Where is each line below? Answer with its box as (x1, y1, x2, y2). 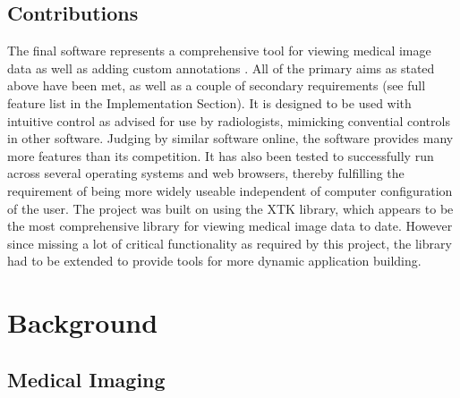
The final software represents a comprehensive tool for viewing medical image (7, 41, 431, 60)
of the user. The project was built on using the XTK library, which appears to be (7, 199, 454, 217)
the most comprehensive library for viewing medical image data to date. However (7, 216, 453, 235)
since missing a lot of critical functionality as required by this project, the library (7, 233, 452, 252)
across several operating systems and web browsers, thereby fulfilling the (7, 164, 405, 182)
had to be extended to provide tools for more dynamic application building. (7, 251, 422, 270)
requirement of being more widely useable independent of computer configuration (7, 181, 453, 199)
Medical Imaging (7, 365, 166, 393)
